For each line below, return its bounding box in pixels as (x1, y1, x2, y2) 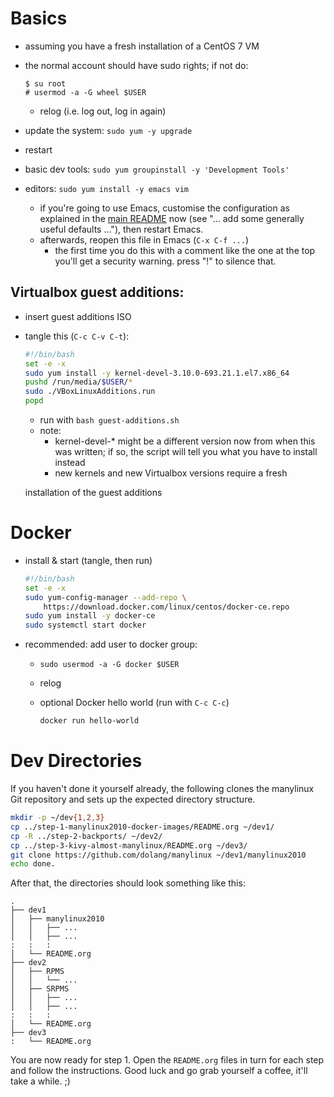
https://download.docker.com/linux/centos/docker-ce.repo (43, 602, 290, 612)
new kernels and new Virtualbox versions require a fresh (54, 467, 288, 479)
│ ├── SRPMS (10, 984, 70, 994)
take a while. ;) (10, 1075, 71, 1087)
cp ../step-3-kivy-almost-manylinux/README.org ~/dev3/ (10, 840, 248, 851)
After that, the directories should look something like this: (10, 877, 246, 889)
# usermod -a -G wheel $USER (24, 87, 147, 97)
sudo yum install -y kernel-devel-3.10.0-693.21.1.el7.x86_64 (24, 368, 290, 378)
